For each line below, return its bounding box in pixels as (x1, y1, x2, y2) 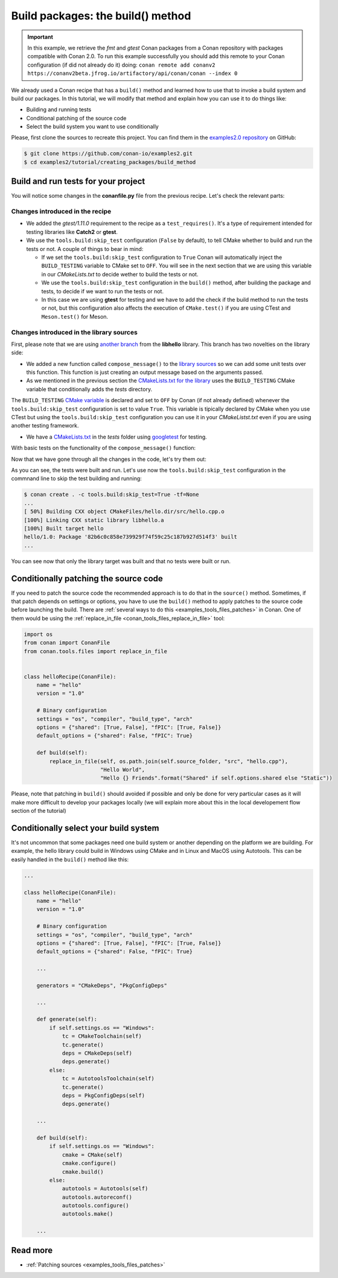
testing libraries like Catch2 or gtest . (26, 228, 118, 235)
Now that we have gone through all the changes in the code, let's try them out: (11, 455, 206, 463)
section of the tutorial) (11, 807, 66, 815)
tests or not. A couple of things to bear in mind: (26, 245, 144, 252)
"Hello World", (100, 766, 145, 773)
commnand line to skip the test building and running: (11, 475, 142, 482)
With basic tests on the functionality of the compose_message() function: (11, 445, 196, 452)
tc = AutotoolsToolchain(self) (62, 1075, 155, 1082)
